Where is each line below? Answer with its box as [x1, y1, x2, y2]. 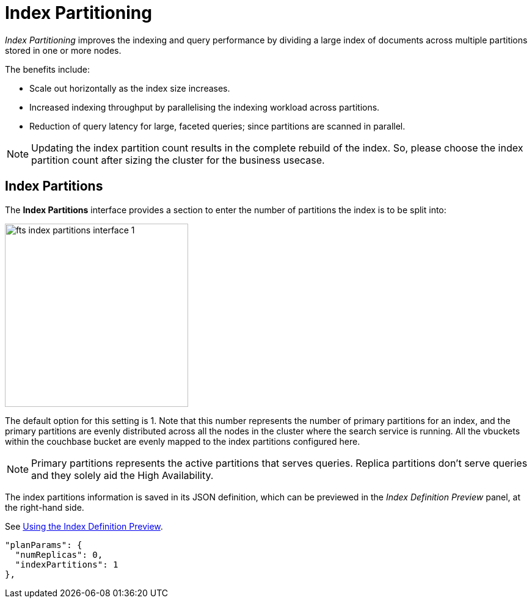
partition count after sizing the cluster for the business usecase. [31, 153, 325, 166]
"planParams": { [5, 539, 82, 550]
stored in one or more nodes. [5, 45, 122, 56]
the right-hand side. [5, 502, 84, 513]
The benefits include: [5, 64, 90, 75]
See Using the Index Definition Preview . [5, 521, 163, 532]
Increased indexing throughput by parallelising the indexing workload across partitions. [29, 101, 380, 112]
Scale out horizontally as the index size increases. [29, 82, 230, 93]
